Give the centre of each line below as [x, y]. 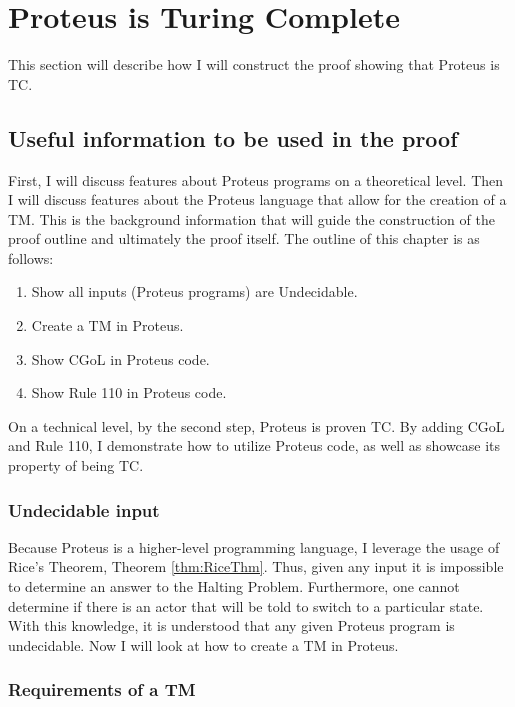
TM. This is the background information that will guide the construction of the [251, 218]
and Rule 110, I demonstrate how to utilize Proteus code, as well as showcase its [254, 445]
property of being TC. [76, 465]
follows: [31, 257]
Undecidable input [84, 509]
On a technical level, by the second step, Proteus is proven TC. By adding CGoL [256, 425]
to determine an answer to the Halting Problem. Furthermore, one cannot [234, 586]
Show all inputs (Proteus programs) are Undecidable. [194, 291]
